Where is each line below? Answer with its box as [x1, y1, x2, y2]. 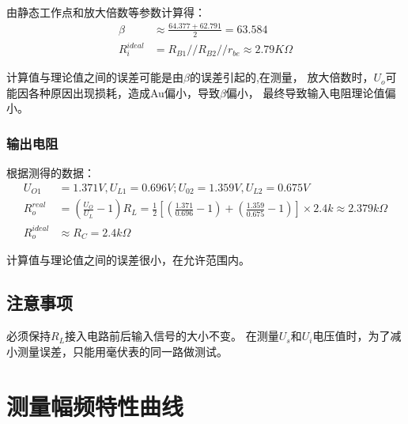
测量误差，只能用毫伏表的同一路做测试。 [17, 343, 228, 359]
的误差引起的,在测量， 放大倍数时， [189, 69, 374, 85]
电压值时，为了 [312, 327, 391, 344]
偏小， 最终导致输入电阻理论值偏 [225, 84, 396, 100]
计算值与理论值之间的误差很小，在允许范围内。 [6, 252, 250, 268]
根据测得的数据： [6, 165, 95, 181]
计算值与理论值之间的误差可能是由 [6, 69, 183, 85]
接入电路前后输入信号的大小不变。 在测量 [65, 327, 279, 344]
